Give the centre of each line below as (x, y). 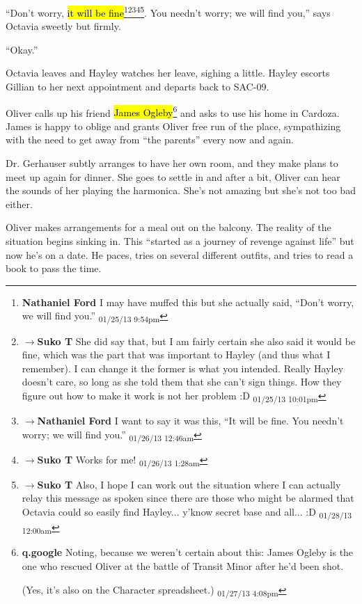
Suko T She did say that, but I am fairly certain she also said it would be (196, 341)
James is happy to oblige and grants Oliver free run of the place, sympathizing (173, 126)
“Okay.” (22, 49)
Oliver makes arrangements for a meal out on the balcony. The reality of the (168, 227)
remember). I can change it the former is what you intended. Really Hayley (183, 368)
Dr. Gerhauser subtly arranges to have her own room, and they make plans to (172, 163)
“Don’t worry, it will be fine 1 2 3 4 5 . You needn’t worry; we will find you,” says (168, 11)
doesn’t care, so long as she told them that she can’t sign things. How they (182, 382)
